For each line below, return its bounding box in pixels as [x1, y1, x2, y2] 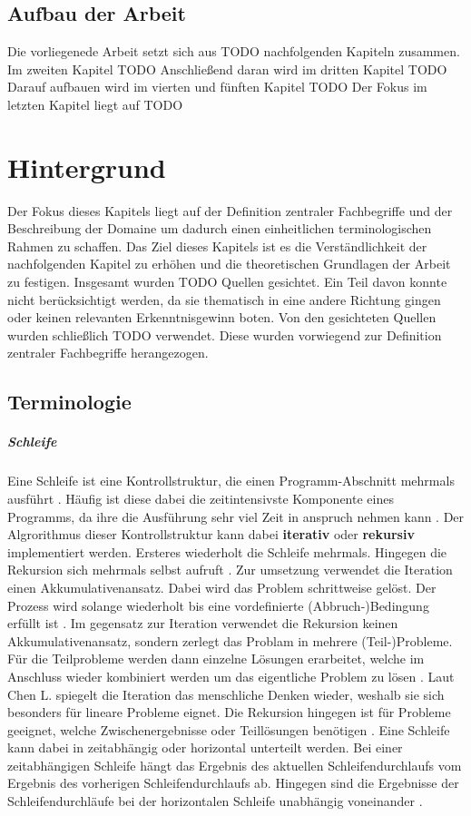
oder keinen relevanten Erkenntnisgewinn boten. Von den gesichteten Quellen [7, 308, 437, 327]
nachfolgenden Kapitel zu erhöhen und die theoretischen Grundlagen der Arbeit [7, 254, 451, 273]
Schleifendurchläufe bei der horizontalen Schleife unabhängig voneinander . [7, 791, 423, 811]
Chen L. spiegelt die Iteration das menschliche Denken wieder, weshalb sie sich [7, 684, 445, 703]
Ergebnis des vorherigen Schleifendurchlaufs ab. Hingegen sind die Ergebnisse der [7, 773, 459, 792]
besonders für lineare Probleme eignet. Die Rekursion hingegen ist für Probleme [7, 703, 451, 722]
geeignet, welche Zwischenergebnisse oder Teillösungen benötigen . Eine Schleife [7, 720, 450, 739]
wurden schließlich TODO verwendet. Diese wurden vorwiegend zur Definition [7, 325, 442, 344]
